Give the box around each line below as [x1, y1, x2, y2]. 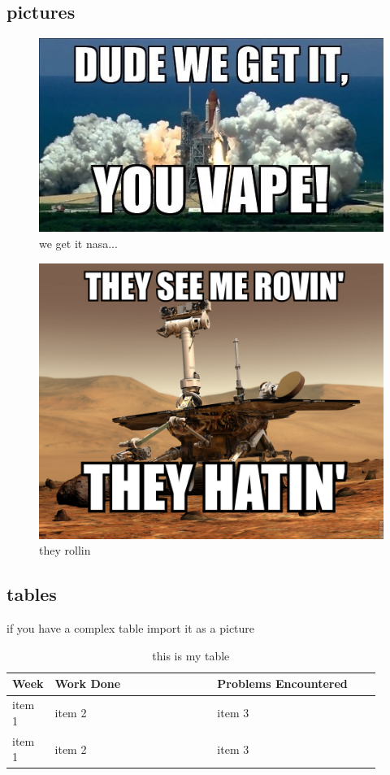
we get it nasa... [39, 235, 118, 252]
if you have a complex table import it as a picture [6, 620, 255, 637]
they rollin [39, 542, 91, 559]
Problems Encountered [217, 675, 348, 692]
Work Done [54, 675, 121, 692]
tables [6, 581, 57, 607]
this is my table [152, 647, 230, 664]
